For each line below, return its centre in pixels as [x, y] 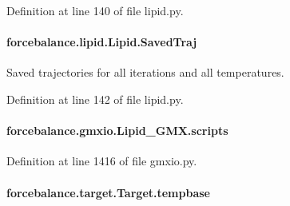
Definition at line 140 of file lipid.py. [95, 10]
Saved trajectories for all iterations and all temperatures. [145, 72]
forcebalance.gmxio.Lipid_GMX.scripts [117, 131]
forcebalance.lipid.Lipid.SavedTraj [102, 42]
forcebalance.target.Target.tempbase [108, 192]
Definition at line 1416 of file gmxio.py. [102, 161]
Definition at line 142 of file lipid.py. [95, 99]
